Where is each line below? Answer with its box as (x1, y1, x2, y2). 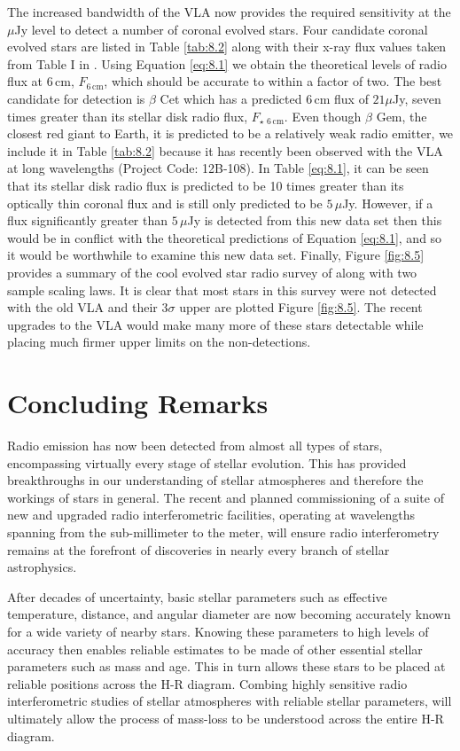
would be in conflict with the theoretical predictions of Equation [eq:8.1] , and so (7, 228, 442, 246)
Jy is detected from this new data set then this (187, 211, 442, 230)
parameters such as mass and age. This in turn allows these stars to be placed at (7, 657, 446, 676)
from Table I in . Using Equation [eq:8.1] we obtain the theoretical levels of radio (7, 54, 447, 73)
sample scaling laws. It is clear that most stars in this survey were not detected (7, 280, 437, 299)
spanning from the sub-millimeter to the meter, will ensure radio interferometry (7, 522, 440, 541)
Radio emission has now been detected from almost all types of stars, (7, 436, 383, 454)
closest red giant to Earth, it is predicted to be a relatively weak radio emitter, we (7, 124, 454, 143)
